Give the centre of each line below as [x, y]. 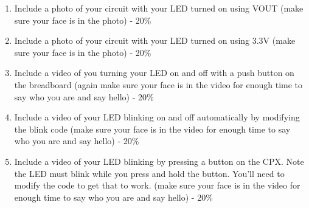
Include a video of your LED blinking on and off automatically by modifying [157, 117]
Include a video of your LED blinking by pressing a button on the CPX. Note [159, 161]
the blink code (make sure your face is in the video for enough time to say [152, 129]
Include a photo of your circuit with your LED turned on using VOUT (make [159, 8]
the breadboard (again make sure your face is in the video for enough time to [158, 84]
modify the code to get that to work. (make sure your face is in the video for [157, 185]
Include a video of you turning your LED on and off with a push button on [154, 73]
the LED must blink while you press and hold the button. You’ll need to [149, 173]
